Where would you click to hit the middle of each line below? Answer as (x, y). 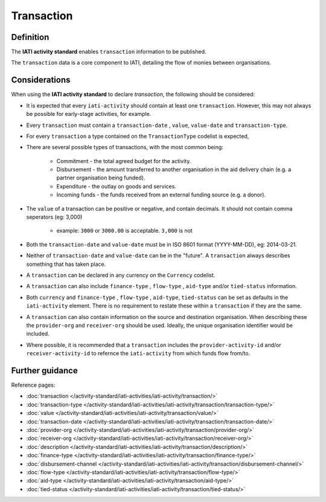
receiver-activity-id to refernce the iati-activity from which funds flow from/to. (138, 353)
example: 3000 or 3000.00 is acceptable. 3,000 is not (124, 231)
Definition (30, 37)
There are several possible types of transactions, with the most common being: (125, 147)
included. (38, 334)
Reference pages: (33, 385)
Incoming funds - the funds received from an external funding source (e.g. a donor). (161, 195)
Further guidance (44, 371)
